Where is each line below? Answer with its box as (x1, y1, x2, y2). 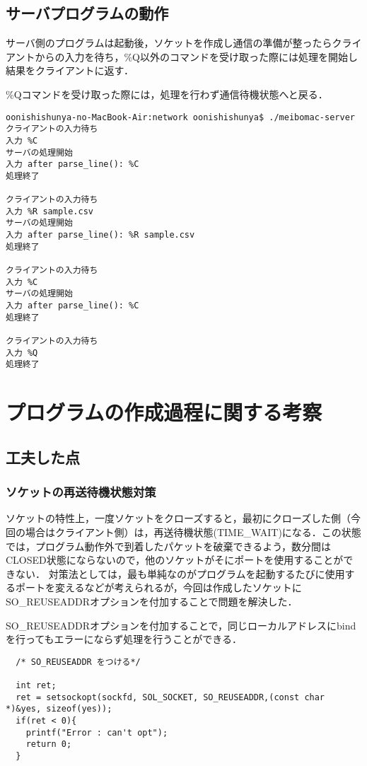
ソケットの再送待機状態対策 (6, 483, 156, 501)
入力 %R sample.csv (6, 206, 94, 216)
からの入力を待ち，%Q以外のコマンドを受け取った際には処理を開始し (35, 49, 358, 64)
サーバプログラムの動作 (6, 2, 169, 24)
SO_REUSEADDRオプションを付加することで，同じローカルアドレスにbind (6, 617, 356, 632)
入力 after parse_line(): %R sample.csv (6, 230, 195, 240)
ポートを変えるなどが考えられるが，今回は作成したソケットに (15, 580, 302, 595)
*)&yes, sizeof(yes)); (6, 704, 112, 714)
